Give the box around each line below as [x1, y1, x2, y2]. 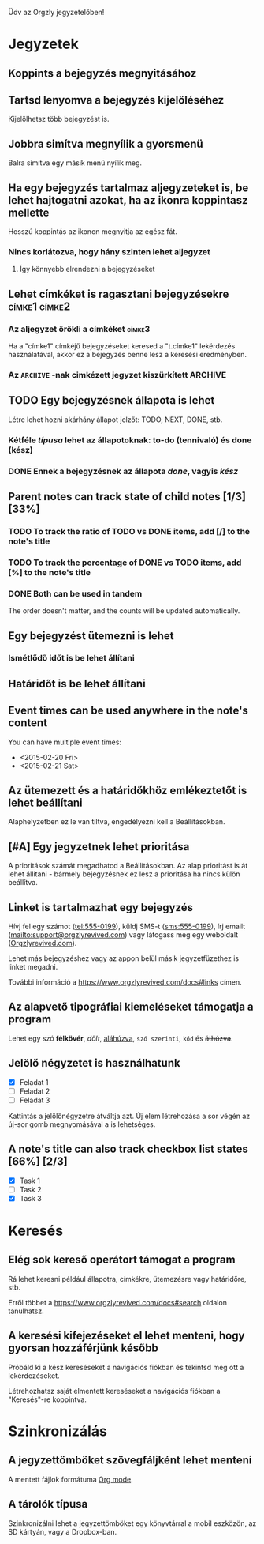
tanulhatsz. [8, 1306, 45, 1316]
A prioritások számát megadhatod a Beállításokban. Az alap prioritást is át [8, 861, 248, 871]
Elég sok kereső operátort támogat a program [8, 1253, 236, 1267]
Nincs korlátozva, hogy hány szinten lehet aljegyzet [8, 246, 211, 257]
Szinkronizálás [8, 1422, 108, 1440]
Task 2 [19, 1184, 42, 1194]
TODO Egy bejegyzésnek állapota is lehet [8, 394, 215, 407]
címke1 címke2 [8, 299, 71, 313]
